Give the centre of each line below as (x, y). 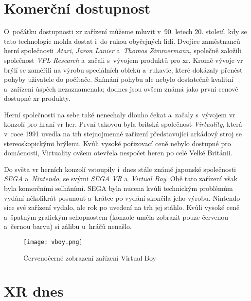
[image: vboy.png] (53, 242)
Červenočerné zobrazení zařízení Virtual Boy (90, 257)
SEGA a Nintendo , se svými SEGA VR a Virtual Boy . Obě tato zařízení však (121, 179)
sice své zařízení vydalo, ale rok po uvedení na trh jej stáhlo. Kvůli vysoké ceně (122, 207)
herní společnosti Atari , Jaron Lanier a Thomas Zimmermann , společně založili (123, 50)
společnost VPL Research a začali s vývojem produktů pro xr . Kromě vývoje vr (124, 60)
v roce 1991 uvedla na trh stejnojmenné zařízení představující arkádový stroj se (123, 134)
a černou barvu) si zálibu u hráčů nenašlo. (68, 226)
